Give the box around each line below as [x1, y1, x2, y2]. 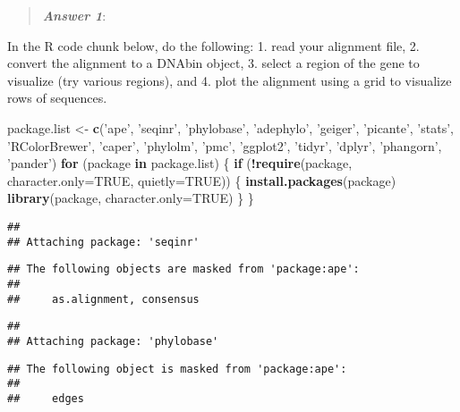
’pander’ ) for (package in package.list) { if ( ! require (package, [7, 154, 353, 172]
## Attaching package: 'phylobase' [7, 334, 219, 348]
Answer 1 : [42, 6, 106, 24]
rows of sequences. [7, 88, 107, 107]
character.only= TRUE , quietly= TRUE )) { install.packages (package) [7, 171, 396, 189]
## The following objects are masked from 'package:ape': [7, 263, 360, 276]
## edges [7, 391, 84, 405]
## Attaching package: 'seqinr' [7, 235, 200, 248]
